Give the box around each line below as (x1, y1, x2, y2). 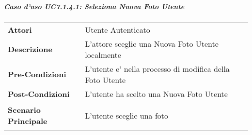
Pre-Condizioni (8, 68, 66, 80)
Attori (8, 24, 32, 35)
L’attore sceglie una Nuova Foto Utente (85, 38, 219, 49)
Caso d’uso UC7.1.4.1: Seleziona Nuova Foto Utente (4, 1, 185, 11)
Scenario (8, 104, 41, 116)
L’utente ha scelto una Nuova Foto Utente (85, 88, 228, 99)
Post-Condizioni (8, 88, 70, 99)
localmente (85, 49, 121, 60)
